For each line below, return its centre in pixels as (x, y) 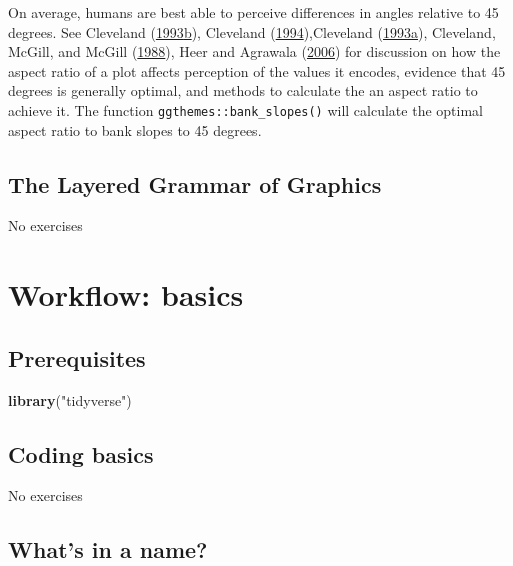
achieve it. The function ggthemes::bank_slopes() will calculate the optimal (245, 109)
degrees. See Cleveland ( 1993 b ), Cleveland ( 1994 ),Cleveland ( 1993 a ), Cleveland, (252, 31)
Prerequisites (77, 357)
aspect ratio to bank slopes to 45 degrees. (135, 129)
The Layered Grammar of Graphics (195, 183)
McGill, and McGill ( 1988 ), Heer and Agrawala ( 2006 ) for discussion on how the (254, 51)
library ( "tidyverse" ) (70, 399)
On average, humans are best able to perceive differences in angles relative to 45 (253, 12)
